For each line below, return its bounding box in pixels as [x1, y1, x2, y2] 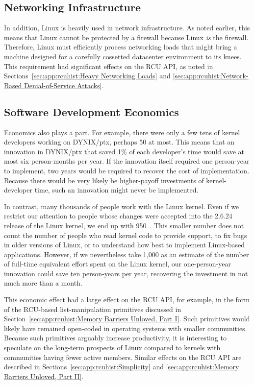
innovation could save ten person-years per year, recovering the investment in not [4, 268, 248, 278]
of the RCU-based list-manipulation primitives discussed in [4, 304, 181, 314]
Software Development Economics [4, 104, 179, 119]
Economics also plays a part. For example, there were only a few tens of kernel [4, 127, 240, 137]
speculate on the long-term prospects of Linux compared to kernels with [4, 342, 221, 353]
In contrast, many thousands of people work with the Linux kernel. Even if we [4, 201, 239, 211]
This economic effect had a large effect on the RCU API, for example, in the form [4, 294, 250, 305]
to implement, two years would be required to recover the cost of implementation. [4, 165, 250, 175]
